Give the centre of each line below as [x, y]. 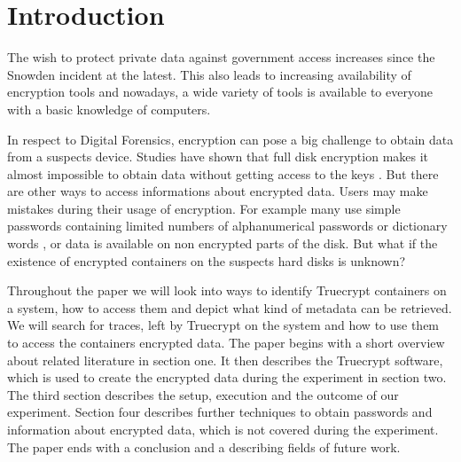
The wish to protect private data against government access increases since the [221, 57]
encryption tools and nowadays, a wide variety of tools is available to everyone [220, 92]
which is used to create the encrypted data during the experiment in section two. [227, 377]
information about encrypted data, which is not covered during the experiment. [223, 429]
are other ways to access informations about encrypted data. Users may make [218, 191]
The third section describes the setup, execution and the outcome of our [203, 394]
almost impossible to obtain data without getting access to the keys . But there [223, 173]
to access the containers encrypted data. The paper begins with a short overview [226, 343]
